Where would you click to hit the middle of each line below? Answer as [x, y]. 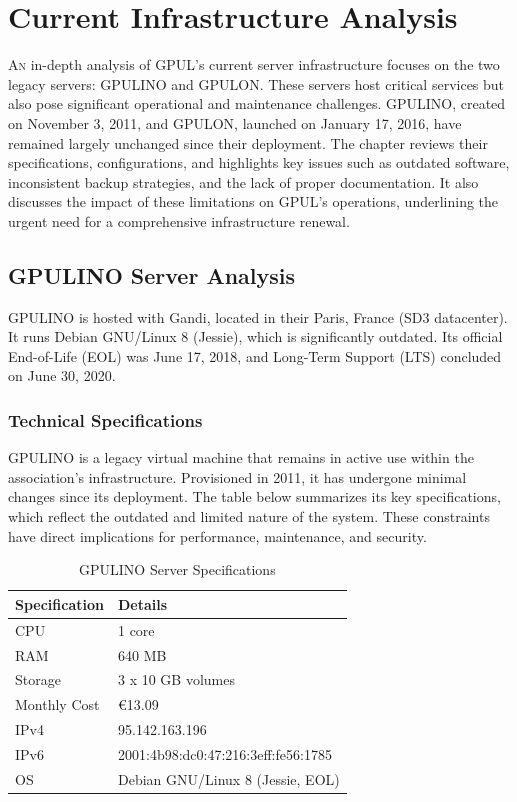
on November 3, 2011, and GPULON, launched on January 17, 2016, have [235, 122]
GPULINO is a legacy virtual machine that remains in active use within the [241, 457]
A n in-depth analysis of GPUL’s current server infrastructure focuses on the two [254, 64]
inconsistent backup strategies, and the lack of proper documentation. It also [243, 181]
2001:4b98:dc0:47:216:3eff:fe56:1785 [224, 753]
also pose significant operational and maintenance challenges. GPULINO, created [257, 103]
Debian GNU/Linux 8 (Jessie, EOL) [228, 778]
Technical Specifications [105, 419]
